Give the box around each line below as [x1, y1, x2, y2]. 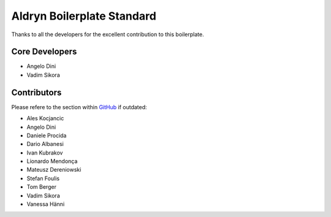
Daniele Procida [26, 132, 67, 139]
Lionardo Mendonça [26, 158, 78, 165]
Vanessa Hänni [26, 200, 65, 208]
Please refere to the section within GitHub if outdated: [11, 103, 147, 110]
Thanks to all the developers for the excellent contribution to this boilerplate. [11, 31, 205, 38]
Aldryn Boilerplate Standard [11, 9, 156, 23]
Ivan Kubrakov [26, 149, 63, 156]
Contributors [11, 87, 62, 97]
